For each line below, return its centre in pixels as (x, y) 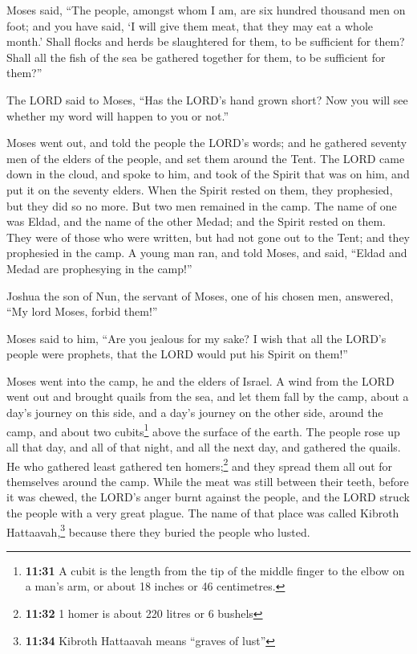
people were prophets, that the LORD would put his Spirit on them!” (177, 354)
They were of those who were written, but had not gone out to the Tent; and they (208, 237)
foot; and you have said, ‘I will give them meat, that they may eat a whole (190, 25)
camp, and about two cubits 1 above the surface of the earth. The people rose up (203, 430)
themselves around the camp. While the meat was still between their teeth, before (208, 481)
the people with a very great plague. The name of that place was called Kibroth (203, 512)
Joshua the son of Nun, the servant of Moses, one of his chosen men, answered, (200, 295)
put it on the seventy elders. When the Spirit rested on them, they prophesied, (200, 189)
